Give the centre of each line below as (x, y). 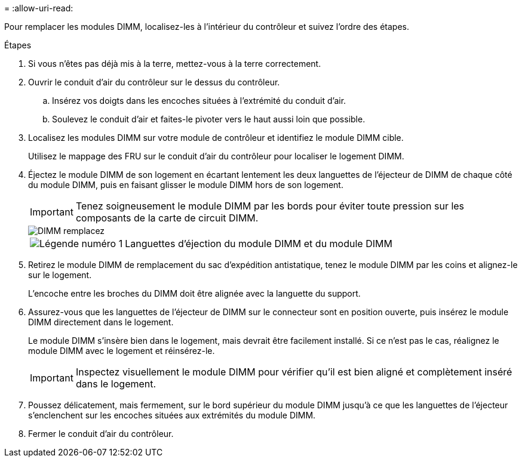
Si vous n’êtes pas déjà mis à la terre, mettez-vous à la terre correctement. (175, 64)
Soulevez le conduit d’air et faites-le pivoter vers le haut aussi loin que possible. (209, 119)
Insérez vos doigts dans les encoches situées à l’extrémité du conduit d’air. (199, 101)
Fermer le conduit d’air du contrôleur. (101, 434)
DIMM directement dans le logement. (101, 322)
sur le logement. (60, 275)
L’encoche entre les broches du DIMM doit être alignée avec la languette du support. (194, 293)
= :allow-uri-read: (39, 8)
